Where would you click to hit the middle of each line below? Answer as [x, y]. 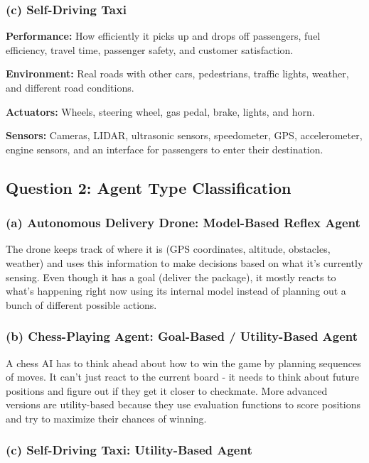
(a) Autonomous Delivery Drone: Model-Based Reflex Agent [183, 223]
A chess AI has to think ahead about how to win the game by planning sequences [183, 363]
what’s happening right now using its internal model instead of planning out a [176, 291]
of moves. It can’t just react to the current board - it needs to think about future [183, 377]
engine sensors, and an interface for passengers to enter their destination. [165, 149]
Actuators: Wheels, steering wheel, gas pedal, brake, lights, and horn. [160, 111]
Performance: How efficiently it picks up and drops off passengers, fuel [163, 36]
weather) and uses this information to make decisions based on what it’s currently [184, 262]
